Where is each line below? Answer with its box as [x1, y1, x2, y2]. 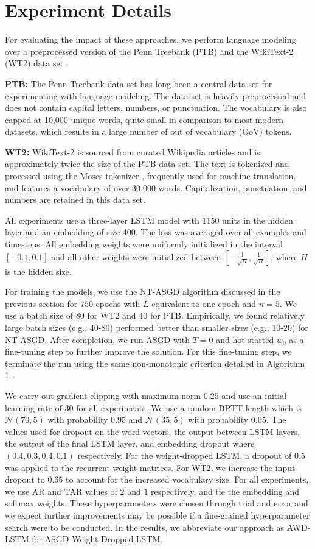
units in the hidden [222, 213, 293, 226]
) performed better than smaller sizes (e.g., [109, 321, 269, 333]
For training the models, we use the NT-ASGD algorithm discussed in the [5, 285, 280, 298]
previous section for [5, 297, 78, 310]
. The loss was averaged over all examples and [135, 225, 306, 238]
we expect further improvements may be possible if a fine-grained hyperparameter [5, 508, 310, 521]
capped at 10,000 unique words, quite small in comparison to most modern [5, 113, 284, 126]
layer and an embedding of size [5, 225, 120, 238]
